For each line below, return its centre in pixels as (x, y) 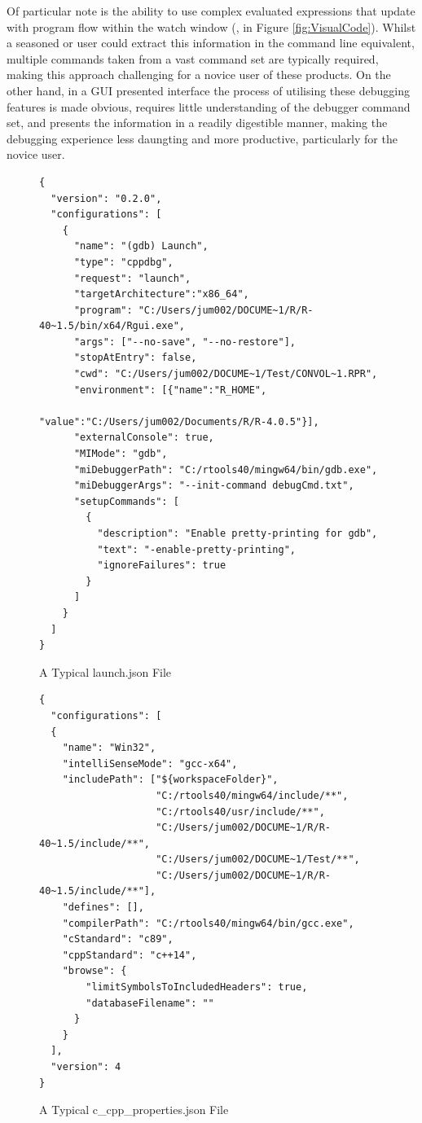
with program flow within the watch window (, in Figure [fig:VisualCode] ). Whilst (211, 26)
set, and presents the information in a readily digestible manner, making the (197, 123)
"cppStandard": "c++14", (130, 955)
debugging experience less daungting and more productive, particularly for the (202, 138)
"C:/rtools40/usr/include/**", (240, 812)
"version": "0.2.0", (106, 198)
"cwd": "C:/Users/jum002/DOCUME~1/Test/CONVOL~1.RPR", (226, 374)
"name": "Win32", (109, 748)
